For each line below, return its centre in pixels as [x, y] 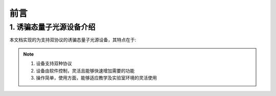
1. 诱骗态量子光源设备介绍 [52, 27]
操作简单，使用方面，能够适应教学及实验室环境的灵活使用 [96, 78]
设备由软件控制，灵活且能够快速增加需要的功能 [85, 70]
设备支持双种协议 [54, 63]
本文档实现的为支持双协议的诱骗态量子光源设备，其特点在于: [73, 40]
